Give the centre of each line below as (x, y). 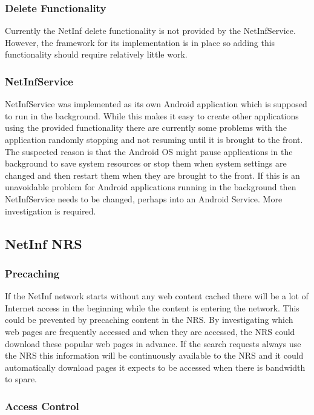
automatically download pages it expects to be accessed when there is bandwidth (155, 367)
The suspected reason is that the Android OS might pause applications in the (149, 151)
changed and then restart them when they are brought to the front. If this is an (152, 175)
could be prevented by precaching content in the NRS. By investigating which (149, 320)
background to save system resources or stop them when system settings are (146, 163)
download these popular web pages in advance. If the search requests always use (153, 343)
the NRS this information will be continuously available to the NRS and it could (154, 355)
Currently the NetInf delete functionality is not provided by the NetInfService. (150, 31)
